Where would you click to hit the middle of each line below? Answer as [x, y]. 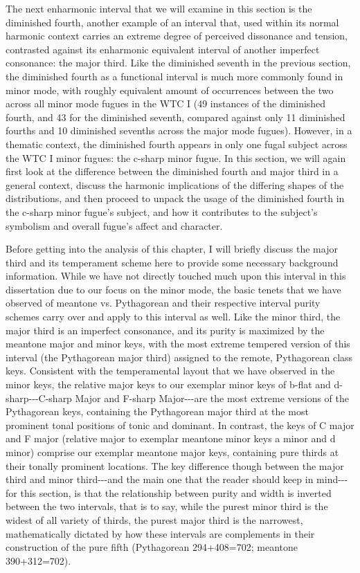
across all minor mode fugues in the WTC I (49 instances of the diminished [166, 103]
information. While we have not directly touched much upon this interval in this [176, 276]
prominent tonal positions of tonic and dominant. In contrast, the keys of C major [180, 425]
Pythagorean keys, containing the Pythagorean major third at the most [157, 411]
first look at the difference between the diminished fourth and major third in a [172, 171]
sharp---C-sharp [39, 398]
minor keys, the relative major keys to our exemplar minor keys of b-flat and [168, 384]
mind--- [332, 479]
